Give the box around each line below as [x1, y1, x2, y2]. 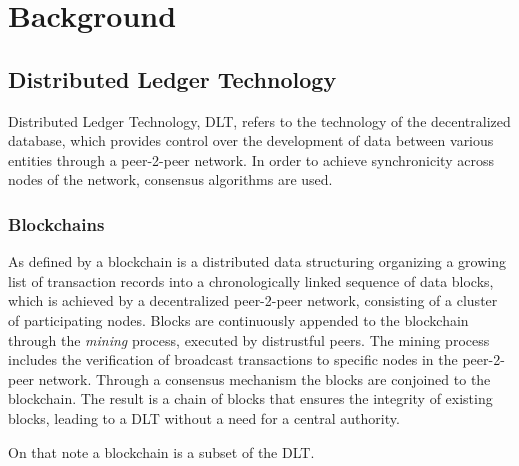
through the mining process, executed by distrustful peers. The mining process [8, 329, 490, 350]
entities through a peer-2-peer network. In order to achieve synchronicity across [8, 149, 494, 170]
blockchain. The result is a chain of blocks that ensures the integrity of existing [8, 388, 493, 409]
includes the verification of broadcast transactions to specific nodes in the [8, 349, 458, 370]
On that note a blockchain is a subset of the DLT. [8, 441, 315, 462]
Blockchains [8, 211, 105, 236]
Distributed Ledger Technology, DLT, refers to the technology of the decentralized [8, 110, 511, 131]
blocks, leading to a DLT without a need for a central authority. [8, 407, 400, 428]
